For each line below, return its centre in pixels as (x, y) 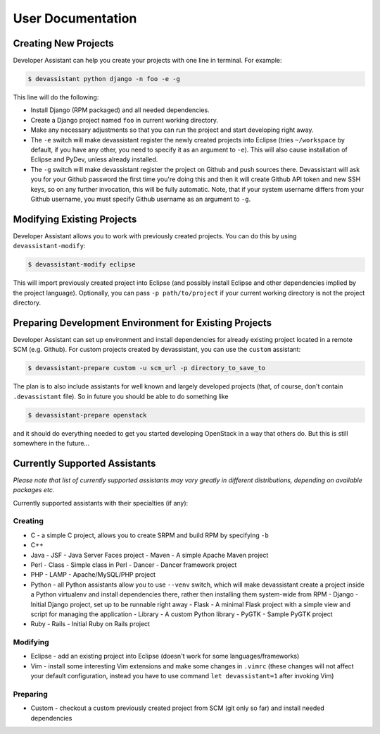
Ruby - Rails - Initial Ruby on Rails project (90, 624)
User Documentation (75, 18)
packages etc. (34, 490)
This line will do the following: (56, 97)
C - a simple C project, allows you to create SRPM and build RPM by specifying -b (150, 535)
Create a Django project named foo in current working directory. (124, 120)
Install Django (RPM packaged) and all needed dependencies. (120, 110)
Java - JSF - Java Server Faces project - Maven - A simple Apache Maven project (150, 555)
